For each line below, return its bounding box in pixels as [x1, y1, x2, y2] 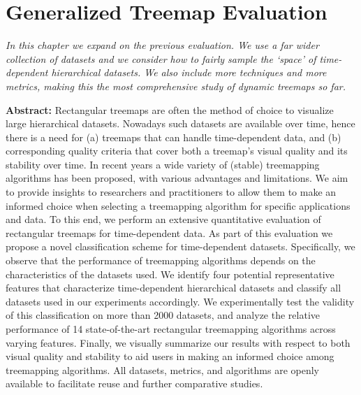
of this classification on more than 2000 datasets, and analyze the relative [6, 308, 321, 322]
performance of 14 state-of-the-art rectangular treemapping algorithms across [6, 322, 336, 336]
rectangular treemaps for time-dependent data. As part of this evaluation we [6, 225, 333, 240]
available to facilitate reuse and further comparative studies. [6, 376, 263, 391]
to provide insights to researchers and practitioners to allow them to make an [6, 185, 337, 199]
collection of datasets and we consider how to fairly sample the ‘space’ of [6, 51, 316, 66]
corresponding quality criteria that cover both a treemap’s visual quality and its [6, 143, 348, 158]
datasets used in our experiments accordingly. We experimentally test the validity [6, 294, 355, 308]
